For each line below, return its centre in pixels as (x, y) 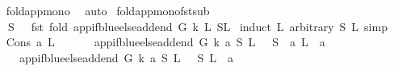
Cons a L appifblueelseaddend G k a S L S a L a (166, 42)
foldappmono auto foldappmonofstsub (108, 10)
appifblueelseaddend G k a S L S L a (126, 57)
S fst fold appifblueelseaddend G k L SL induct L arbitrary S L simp (197, 26)
